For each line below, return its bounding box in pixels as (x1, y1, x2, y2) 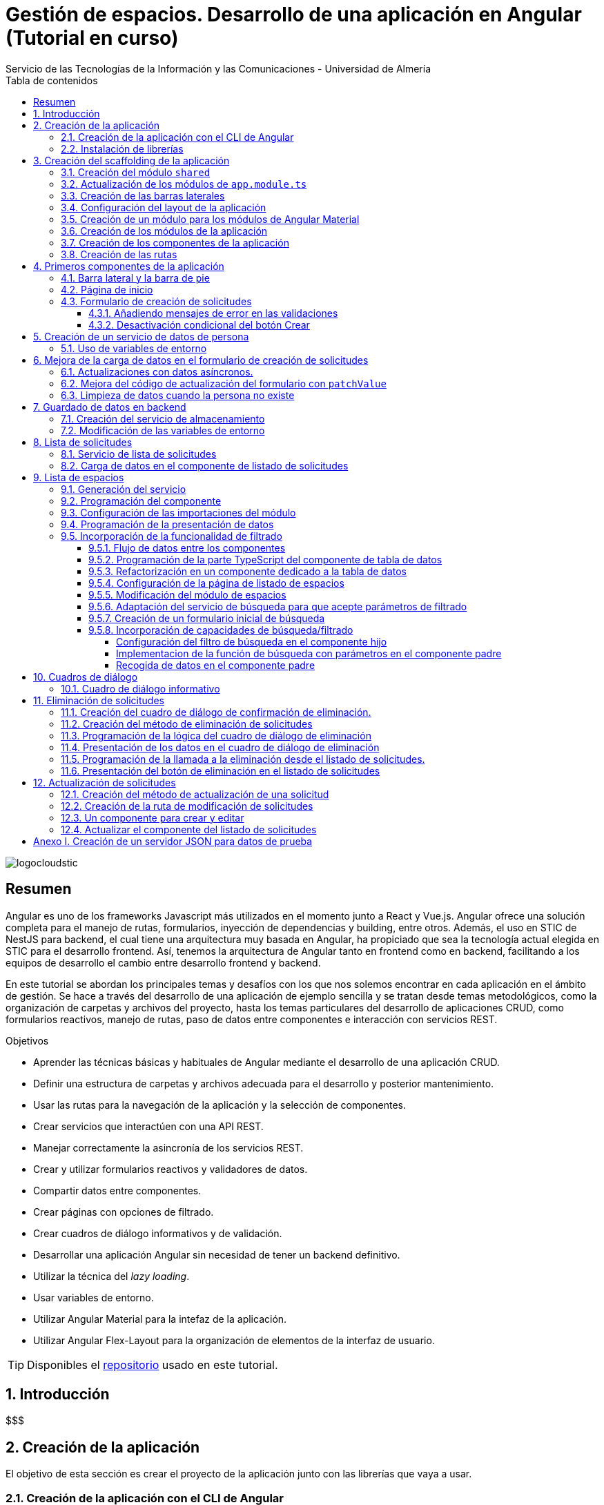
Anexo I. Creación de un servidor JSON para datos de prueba (33, 835, 313, 847)
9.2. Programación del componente (61, 494, 222, 507)
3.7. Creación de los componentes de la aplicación (61, 236, 289, 249)
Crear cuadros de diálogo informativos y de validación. (33, 1227, 282, 1239)
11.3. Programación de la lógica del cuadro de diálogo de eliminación (61, 729, 371, 741)
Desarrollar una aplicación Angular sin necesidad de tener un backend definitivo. (33, 1248, 400, 1261)
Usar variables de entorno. (33, 1291, 154, 1303)
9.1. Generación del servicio (61, 483, 186, 495)
